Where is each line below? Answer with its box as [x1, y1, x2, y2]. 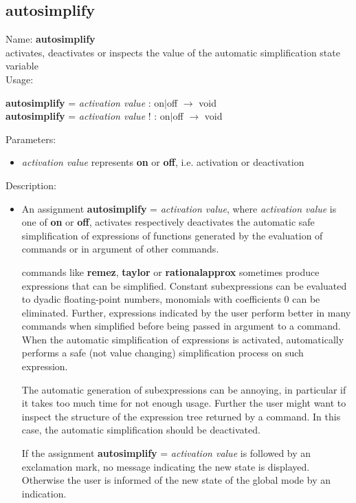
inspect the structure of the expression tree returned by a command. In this [21, 409, 341, 423]
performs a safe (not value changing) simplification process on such [21, 345, 304, 360]
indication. [21, 486, 67, 500]
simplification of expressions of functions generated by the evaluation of [21, 228, 323, 242]
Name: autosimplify [5, 32, 96, 46]
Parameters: [5, 131, 56, 146]
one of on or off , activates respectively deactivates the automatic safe [21, 215, 315, 229]
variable [5, 58, 38, 73]
